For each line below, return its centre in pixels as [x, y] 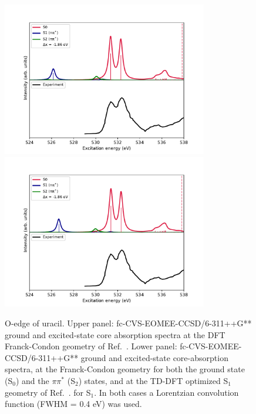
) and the [32, 380]
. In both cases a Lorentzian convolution [166, 392]
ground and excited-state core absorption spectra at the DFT [115, 334]
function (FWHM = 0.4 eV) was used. [73, 404]
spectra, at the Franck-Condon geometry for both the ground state [125, 369]
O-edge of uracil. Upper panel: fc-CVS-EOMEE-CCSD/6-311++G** [128, 323]
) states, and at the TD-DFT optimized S [153, 380]
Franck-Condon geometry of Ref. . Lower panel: [91, 346]
